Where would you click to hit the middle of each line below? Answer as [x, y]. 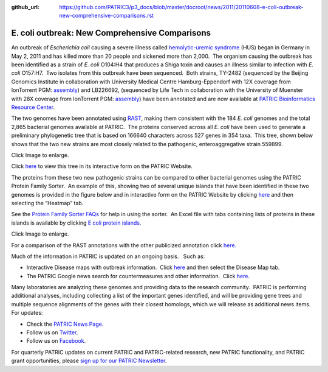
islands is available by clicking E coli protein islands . [76, 223]
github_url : [25, 7]
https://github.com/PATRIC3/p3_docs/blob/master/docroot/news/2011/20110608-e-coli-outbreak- [181, 7]
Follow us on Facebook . [56, 341]
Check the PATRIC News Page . [65, 324]
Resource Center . [33, 107]
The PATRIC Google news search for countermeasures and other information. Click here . [138, 276]
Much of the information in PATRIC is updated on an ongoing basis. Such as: [108, 256]
